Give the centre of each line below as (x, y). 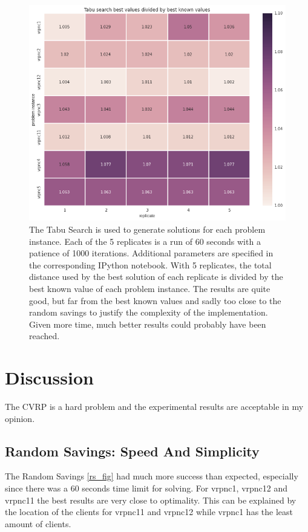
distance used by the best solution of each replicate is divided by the (156, 277)
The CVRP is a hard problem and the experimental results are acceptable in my (154, 406)
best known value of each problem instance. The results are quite (150, 288)
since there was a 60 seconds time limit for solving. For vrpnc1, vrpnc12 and (146, 488)
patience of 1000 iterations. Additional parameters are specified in (151, 253)
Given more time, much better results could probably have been (148, 324)
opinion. (20, 418)
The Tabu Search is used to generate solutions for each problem (147, 229)
